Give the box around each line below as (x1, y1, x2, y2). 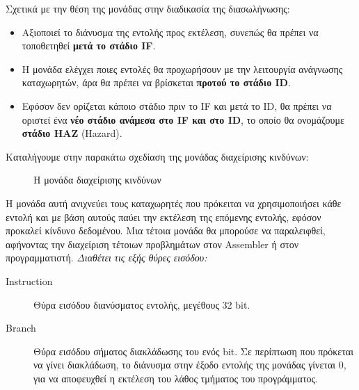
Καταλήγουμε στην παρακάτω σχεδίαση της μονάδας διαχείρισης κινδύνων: (6, 149, 309, 163)
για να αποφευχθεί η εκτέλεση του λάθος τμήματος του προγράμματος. (33, 371, 318, 385)
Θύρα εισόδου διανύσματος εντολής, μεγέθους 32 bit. (33, 297, 250, 311)
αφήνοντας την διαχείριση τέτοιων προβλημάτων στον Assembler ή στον (6, 236, 298, 251)
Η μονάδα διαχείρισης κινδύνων (33, 172, 161, 187)
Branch (6, 320, 36, 335)
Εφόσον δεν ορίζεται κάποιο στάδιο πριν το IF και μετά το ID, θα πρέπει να (22, 98, 332, 113)
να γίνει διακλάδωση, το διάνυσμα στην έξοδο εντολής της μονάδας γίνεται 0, (33, 357, 346, 372)
